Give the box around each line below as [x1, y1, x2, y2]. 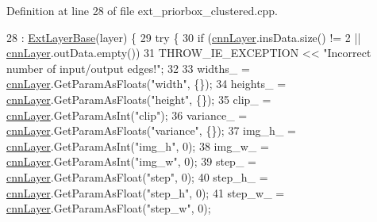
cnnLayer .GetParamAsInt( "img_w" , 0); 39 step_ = [6, 153, 256, 170]
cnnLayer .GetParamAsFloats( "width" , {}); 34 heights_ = [6, 75, 287, 92]
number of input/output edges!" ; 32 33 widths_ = [6, 59, 250, 76]
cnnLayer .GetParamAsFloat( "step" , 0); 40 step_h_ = [6, 168, 268, 185]
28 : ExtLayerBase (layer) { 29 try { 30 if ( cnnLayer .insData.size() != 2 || [6, 29, 361, 45]
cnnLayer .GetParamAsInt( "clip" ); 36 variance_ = [6, 106, 248, 123]
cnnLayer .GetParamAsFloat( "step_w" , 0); [6, 200, 211, 216]
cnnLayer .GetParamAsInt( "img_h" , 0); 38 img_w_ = [6, 137, 269, 154]
